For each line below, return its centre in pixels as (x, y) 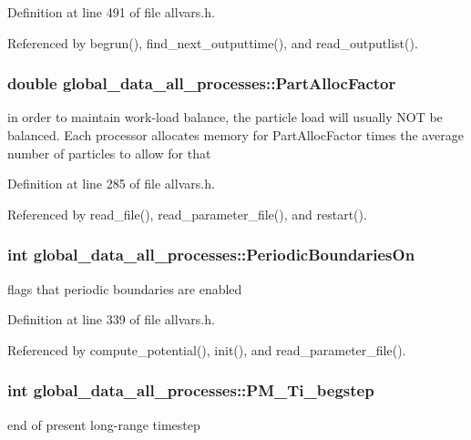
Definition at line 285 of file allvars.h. (111, 184)
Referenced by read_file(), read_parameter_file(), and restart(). (187, 214)
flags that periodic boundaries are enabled (125, 288)
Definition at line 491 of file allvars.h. (111, 12)
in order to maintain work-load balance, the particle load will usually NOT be (225, 117)
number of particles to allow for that (109, 153)
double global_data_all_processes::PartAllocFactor (202, 83)
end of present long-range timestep (104, 424)
